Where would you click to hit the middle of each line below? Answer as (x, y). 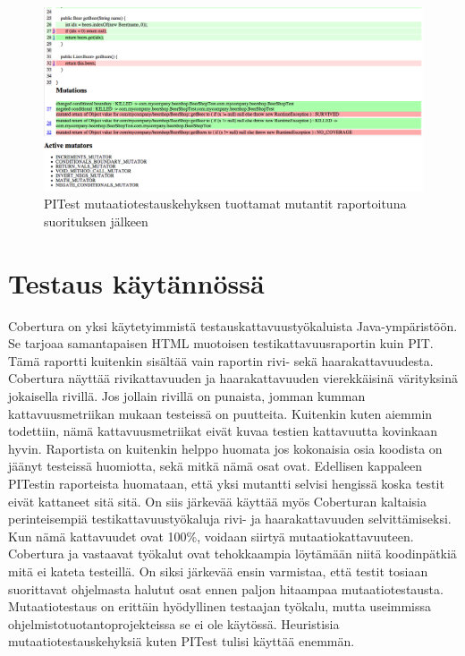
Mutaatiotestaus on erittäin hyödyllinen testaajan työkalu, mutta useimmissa (220, 606)
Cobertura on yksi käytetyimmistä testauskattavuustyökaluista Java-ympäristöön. (233, 325)
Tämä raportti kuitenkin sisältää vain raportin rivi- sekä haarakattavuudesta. (221, 360)
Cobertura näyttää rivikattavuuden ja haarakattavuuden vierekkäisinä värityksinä (233, 378)
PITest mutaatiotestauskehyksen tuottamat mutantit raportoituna (225, 204)
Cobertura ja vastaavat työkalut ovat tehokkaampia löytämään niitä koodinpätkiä (232, 554)
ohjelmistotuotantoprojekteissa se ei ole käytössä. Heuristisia (174, 623)
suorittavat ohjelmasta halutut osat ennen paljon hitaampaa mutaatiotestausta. (226, 588)
